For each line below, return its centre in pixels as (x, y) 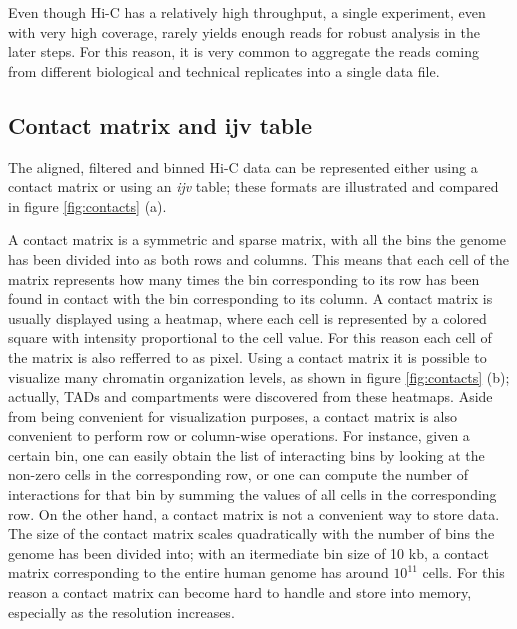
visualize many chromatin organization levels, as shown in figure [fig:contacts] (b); (259, 376)
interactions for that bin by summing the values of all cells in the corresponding (252, 494)
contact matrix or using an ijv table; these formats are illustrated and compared (253, 186)
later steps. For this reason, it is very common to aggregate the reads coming (244, 51)
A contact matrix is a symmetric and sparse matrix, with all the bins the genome (257, 239)
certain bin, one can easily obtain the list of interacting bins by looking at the (246, 454)
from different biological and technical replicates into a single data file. (224, 70)
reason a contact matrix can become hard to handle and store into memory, (240, 592)
